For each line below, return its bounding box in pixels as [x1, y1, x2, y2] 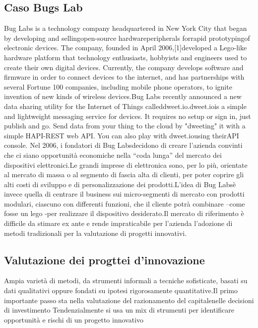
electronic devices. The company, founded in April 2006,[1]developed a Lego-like [4, 42, 247, 53]
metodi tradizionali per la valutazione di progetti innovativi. [4, 227, 187, 238]
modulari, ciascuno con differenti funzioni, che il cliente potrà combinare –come [4, 198, 245, 209]
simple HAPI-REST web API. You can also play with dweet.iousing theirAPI [4, 130, 239, 140]
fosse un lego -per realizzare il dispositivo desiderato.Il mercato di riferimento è [4, 208, 244, 219]
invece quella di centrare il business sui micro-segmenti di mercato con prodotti [4, 189, 245, 199]
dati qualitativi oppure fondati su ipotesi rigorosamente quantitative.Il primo [4, 285, 238, 296]
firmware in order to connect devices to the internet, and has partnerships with [4, 72, 245, 82]
